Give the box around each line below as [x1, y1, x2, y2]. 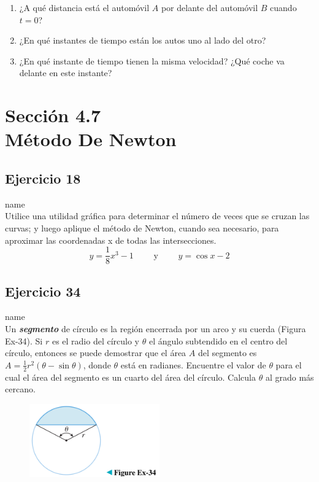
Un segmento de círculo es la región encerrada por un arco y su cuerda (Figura [5, 322, 306, 335]
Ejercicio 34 [5, 281, 81, 300]
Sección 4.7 [5, 103, 101, 128]
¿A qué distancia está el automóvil [19, 1, 150, 14]
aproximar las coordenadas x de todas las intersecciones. [5, 233, 217, 246]
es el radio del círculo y [52, 334, 140, 347]
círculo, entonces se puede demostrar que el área [5, 346, 186, 359]
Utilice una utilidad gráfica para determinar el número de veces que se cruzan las [5, 209, 310, 222]
